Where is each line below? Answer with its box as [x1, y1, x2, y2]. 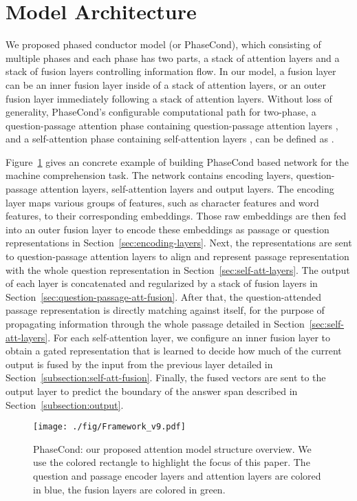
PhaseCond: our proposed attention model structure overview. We [33, 441, 312, 456]
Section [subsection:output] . [6, 397, 124, 412]
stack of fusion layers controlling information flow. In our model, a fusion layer [6, 64, 336, 78]
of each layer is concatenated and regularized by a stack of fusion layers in [6, 276, 318, 290]
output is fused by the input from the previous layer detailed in [6, 356, 273, 371]
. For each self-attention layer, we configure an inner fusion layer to [47, 330, 330, 344]
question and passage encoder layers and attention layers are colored [33, 469, 321, 482]
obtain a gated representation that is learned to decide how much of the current [6, 343, 342, 358]
